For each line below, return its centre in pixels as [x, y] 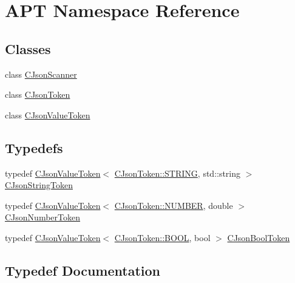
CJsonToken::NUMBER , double [174, 205]
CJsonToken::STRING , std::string [178, 173]
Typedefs [34, 147]
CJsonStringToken [39, 185]
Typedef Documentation [83, 270]
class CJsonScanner [41, 74]
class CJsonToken [38, 94]
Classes [28, 48]
